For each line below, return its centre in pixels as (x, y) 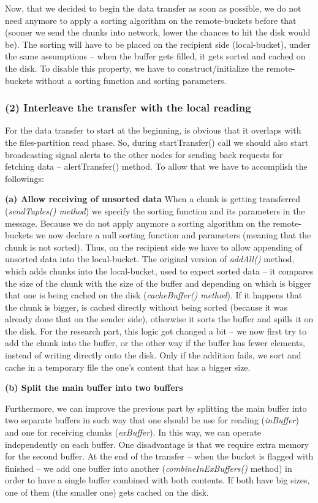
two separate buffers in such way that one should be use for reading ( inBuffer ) (152, 420)
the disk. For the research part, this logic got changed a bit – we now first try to (156, 331)
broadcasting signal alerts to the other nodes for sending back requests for (144, 154)
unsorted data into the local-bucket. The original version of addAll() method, (150, 259)
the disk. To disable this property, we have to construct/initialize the (134, 68)
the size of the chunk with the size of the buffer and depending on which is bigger (158, 283)
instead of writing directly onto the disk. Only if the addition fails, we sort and (153, 355)
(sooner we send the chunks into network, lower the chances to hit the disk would (158, 32)
